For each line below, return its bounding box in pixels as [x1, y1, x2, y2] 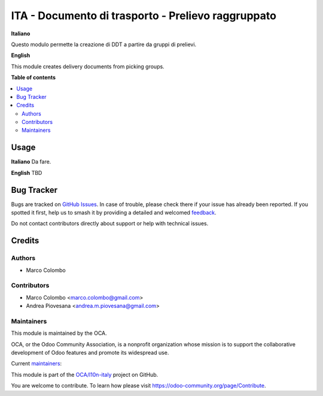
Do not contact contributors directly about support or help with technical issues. [11, 220, 209, 227]
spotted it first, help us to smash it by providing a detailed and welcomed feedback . [11, 209, 217, 216]
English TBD [11, 169, 42, 176]
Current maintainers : [11, 360, 62, 367]
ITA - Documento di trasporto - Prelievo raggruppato [11, 9, 276, 22]
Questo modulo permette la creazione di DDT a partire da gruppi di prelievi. [11, 41, 197, 48]
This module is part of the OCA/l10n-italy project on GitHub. [11, 371, 159, 378]
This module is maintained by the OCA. [11, 330, 107, 337]
